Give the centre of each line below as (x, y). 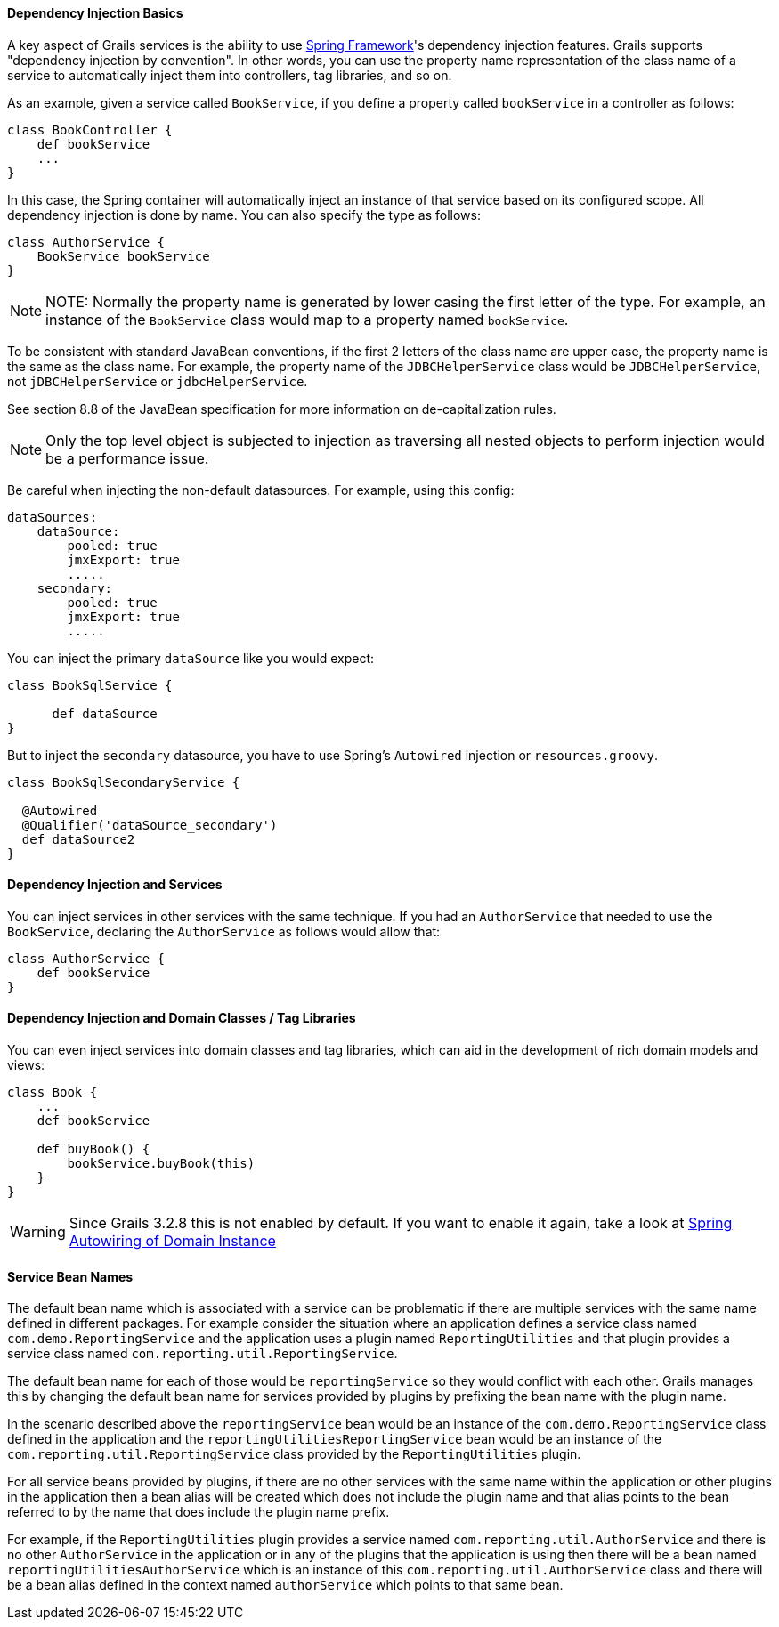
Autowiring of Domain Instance (172, 1241)
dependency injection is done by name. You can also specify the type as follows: (244, 215)
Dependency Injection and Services (115, 885)
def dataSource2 (78, 839)
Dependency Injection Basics (95, 13)
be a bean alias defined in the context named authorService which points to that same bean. (285, 1585)
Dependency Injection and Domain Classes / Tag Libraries (182, 1018)
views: (26, 1065)
